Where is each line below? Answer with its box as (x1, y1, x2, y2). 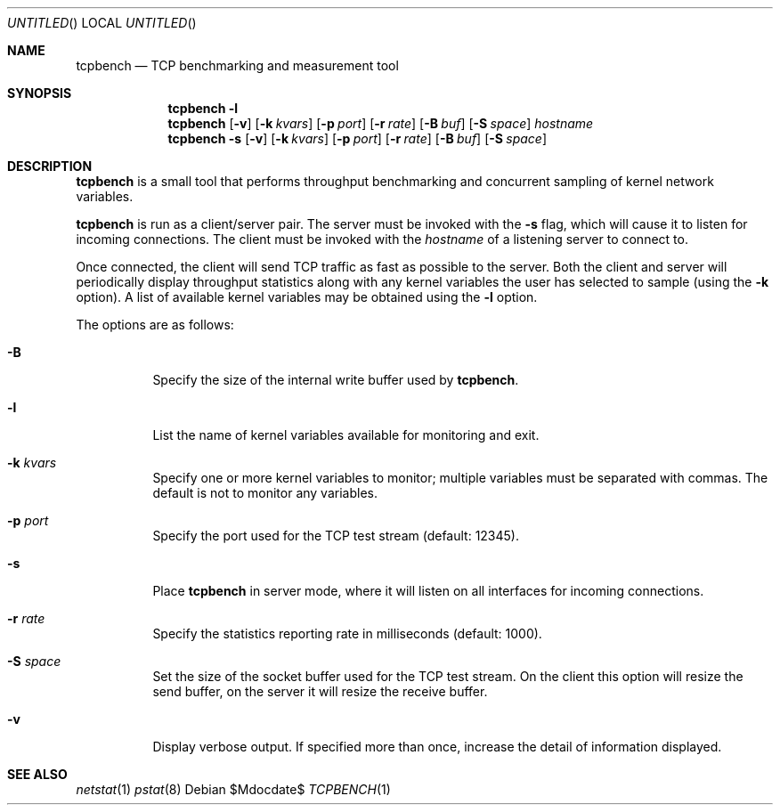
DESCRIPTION (7, 158, 93, 174)
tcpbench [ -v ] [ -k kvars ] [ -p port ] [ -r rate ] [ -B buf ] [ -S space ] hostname (167, 116, 594, 131)
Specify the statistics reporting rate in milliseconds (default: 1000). (152, 626, 542, 641)
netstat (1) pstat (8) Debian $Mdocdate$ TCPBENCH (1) (76, 782, 391, 797)
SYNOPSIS (7, 85, 72, 101)
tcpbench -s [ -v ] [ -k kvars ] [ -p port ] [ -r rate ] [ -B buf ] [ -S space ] (167, 131, 548, 146)
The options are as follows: (76, 317, 234, 332)
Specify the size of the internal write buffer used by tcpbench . (152, 372, 519, 387)
